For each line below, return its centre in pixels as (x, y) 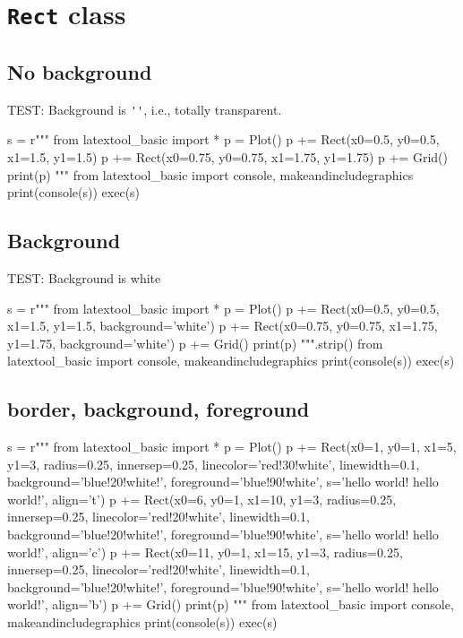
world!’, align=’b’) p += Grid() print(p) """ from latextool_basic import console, (231, 604)
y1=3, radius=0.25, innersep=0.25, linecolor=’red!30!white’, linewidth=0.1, (214, 464)
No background (80, 71)
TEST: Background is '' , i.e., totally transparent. (145, 109)
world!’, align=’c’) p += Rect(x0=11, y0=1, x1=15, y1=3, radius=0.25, (205, 552)
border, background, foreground (159, 409)
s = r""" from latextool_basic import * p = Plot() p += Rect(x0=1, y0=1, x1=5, (232, 447)
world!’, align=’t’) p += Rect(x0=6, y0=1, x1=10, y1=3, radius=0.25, (202, 499)
